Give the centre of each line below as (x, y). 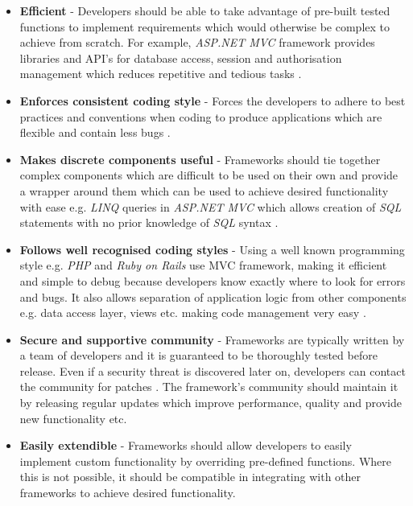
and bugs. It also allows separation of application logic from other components (213, 296)
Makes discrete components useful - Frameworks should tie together (200, 159)
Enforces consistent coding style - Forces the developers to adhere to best (213, 100)
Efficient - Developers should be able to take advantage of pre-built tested (205, 10)
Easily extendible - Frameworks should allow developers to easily (186, 445)
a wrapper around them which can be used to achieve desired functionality (204, 190)
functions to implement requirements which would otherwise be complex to (205, 26)
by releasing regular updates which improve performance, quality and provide (211, 403)
